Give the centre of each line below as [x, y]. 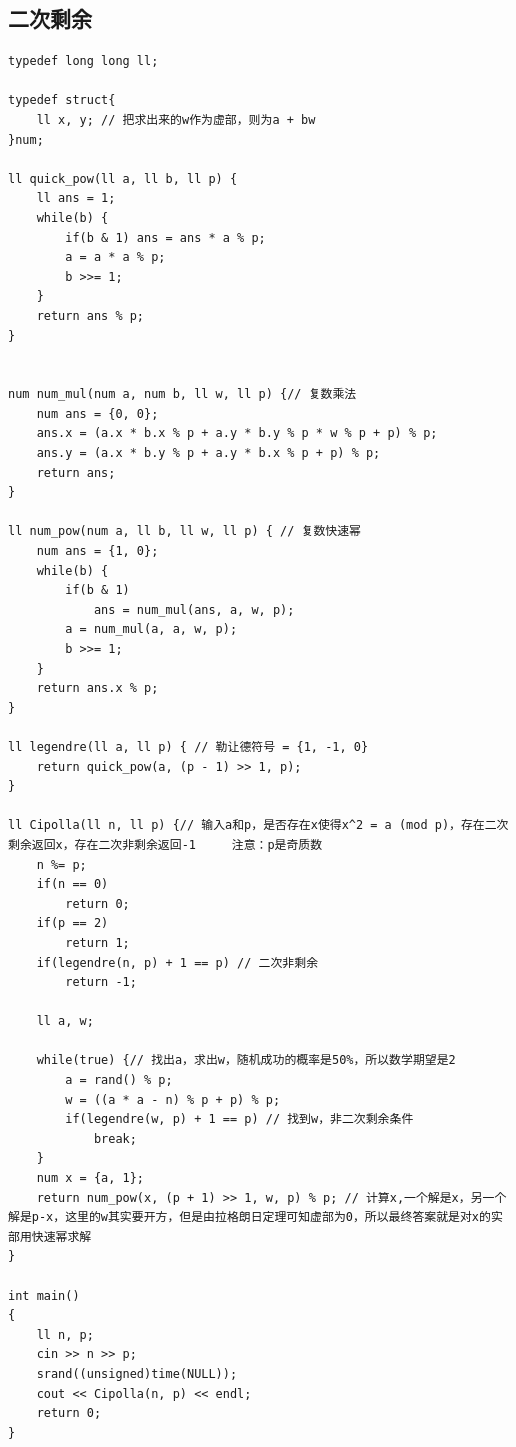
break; [115, 1138]
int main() [44, 1295]
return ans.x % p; [97, 688]
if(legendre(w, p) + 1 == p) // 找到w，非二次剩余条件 [239, 1119]
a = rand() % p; [119, 1080]
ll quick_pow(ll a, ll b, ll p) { [123, 178]
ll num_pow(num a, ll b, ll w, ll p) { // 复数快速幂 [184, 531]
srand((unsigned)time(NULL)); [137, 1373]
